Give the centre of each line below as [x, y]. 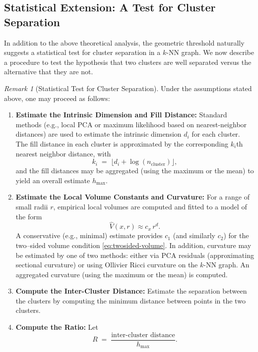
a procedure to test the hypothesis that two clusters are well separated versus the [128, 62]
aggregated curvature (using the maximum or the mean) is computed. [122, 274]
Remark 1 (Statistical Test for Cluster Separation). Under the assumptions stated [128, 88]
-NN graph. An [226, 265]
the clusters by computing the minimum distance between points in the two [130, 300]
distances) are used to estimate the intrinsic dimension [98, 134]
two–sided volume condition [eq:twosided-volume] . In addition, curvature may [133, 245]
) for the [236, 235]
